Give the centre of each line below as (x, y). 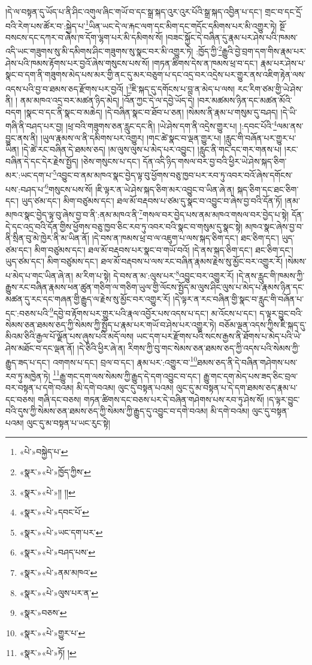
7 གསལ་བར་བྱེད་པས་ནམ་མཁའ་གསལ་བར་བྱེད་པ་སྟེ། (214, 214)
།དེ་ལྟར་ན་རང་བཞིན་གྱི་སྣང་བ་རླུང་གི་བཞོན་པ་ (238, 298)
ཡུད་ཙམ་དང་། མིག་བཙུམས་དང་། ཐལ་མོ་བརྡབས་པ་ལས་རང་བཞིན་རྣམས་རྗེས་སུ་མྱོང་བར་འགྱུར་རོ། (144, 261)
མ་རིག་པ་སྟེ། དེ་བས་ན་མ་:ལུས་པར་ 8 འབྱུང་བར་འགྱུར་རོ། (155, 274)
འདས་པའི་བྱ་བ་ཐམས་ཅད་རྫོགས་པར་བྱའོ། (65, 88)
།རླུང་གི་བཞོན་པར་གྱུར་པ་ (260, 137)
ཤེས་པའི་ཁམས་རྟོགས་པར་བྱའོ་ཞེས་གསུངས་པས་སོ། (78, 63)
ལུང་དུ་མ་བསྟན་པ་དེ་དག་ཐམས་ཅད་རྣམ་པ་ (237, 388)
